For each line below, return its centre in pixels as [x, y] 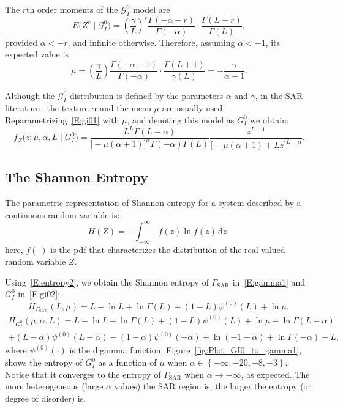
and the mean [125, 107]
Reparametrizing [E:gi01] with [62, 120]
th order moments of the [72, 9]
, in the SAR [279, 96]
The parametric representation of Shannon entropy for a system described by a [153, 203]
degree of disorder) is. [46, 398]
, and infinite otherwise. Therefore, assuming [151, 42]
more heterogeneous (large [54, 386]
